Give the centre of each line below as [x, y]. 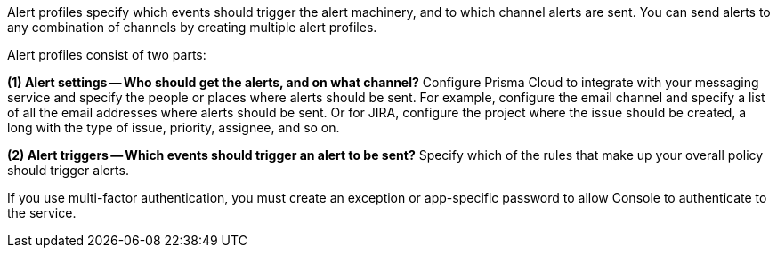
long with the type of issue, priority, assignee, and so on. [174, 127]
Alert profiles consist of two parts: [107, 55]
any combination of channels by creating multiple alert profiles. [192, 27]
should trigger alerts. [68, 170]
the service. [42, 213]
